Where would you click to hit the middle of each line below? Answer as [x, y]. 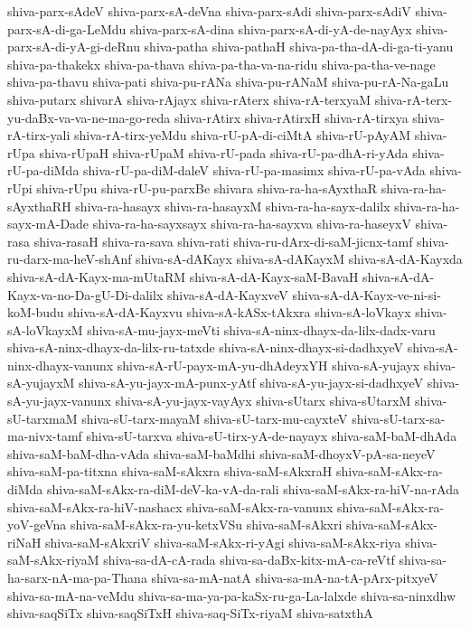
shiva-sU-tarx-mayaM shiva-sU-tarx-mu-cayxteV [215, 418]
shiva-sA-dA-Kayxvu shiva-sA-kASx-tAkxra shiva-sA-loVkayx [240, 312]
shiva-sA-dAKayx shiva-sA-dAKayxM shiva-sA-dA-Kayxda [299, 259]
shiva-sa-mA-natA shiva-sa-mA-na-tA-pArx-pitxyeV [295, 577]
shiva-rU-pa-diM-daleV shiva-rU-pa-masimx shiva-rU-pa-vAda [254, 170]
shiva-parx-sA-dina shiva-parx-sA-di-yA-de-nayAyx [271, 28]
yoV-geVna [37, 525]
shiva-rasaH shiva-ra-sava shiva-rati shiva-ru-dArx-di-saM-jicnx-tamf [223, 241]
